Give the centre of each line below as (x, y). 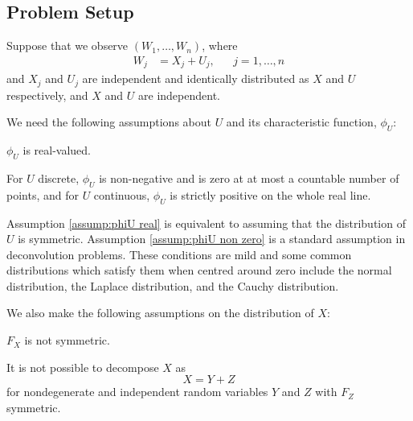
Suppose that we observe (67, 45)
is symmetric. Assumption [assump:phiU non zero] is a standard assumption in (212, 239)
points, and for (43, 194)
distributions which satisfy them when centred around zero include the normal (199, 270)
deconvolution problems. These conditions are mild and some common (179, 254)
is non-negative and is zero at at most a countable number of (249, 177)
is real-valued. (57, 150)
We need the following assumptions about (109, 122)
